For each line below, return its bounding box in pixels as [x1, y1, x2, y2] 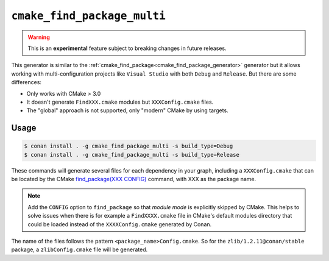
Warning [27, 34, 50, 41]
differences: [11, 79, 42, 86]
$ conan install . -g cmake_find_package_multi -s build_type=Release [24, 151, 240, 158]
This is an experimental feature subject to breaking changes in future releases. [27, 45, 227, 52]
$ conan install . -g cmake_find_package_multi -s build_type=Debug [24, 143, 233, 149]
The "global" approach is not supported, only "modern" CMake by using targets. [26, 107, 228, 114]
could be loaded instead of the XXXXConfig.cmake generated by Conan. [27, 220, 212, 228]
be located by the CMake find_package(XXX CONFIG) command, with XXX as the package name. [11, 176, 256, 183]
